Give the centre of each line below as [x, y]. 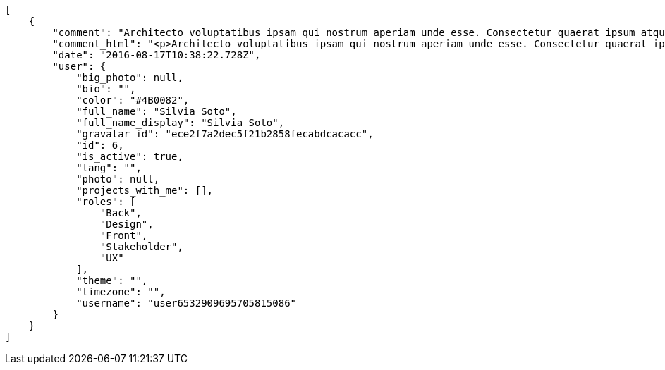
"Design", [127, 224]
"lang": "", [109, 168]
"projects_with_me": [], [145, 190]
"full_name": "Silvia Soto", [157, 111]
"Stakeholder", [141, 247]
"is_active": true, [130, 156]
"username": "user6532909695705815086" [187, 303]
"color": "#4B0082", [133, 100]
